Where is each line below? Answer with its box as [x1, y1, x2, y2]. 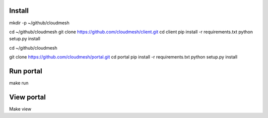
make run [9, 80, 29, 86]
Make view [9, 106, 32, 112]
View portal [9, 93, 46, 101]
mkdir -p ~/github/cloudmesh [9, 20, 69, 26]
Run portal [9, 67, 42, 75]
